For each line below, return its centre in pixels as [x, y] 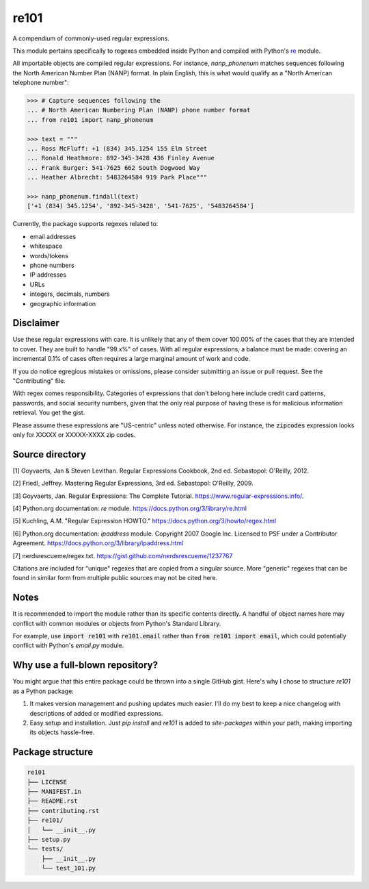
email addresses [53, 236]
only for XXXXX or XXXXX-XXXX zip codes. [74, 434]
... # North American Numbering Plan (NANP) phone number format [139, 110]
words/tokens [49, 255]
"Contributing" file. [39, 381]
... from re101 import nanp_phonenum [90, 120]
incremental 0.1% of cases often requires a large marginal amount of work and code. [132, 359]
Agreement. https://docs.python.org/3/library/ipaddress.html [98, 543]
